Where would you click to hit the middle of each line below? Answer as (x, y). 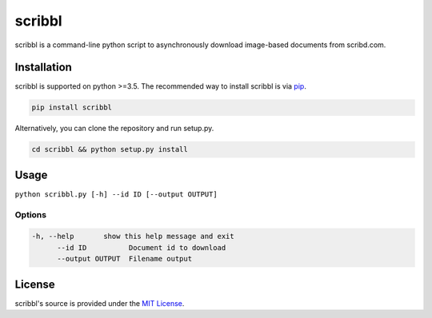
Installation (43, 68)
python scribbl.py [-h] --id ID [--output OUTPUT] (116, 194)
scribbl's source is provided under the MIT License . (100, 303)
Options (31, 214)
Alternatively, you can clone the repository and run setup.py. (114, 129)
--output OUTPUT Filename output (124, 259)
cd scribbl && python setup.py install (110, 149)
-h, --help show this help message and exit (133, 237)
